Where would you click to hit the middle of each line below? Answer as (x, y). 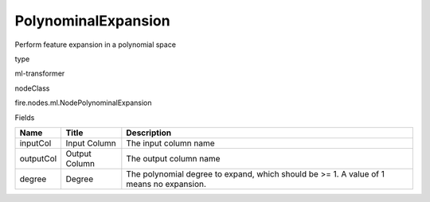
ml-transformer (40, 74)
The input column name (170, 143)
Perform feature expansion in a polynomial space (96, 45)
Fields (25, 117)
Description (149, 133)
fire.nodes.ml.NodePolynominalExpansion (83, 103)
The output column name (173, 158)
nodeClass (32, 88)
